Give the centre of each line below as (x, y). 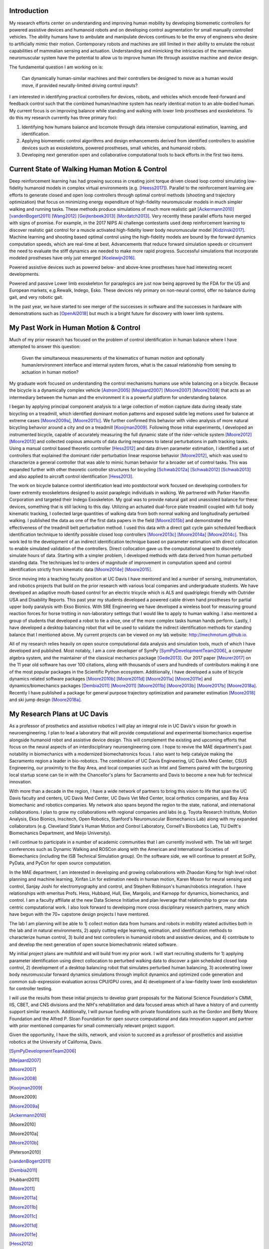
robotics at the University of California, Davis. (56, 1042)
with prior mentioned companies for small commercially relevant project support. (92, 1026)
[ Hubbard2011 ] (24, 1180)
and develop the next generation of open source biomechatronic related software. (93, 944)
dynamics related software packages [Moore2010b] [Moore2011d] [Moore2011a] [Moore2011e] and (111, 678)
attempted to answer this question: (45, 347)
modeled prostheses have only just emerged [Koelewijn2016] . (73, 258)
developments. (24, 274)
